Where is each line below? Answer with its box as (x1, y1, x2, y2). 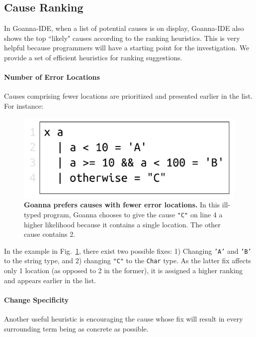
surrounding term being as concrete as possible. (4, 323, 149, 334)
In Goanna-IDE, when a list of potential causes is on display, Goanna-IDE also (4, 23, 244, 33)
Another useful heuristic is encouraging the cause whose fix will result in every (4, 314, 243, 324)
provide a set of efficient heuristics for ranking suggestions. (4, 52, 182, 62)
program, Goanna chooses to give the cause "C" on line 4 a (43, 209, 223, 219)
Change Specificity (4, 294, 69, 305)
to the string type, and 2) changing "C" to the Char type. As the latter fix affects (4, 255, 251, 266)
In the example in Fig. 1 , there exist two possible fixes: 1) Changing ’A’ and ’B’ (4, 245, 252, 256)
